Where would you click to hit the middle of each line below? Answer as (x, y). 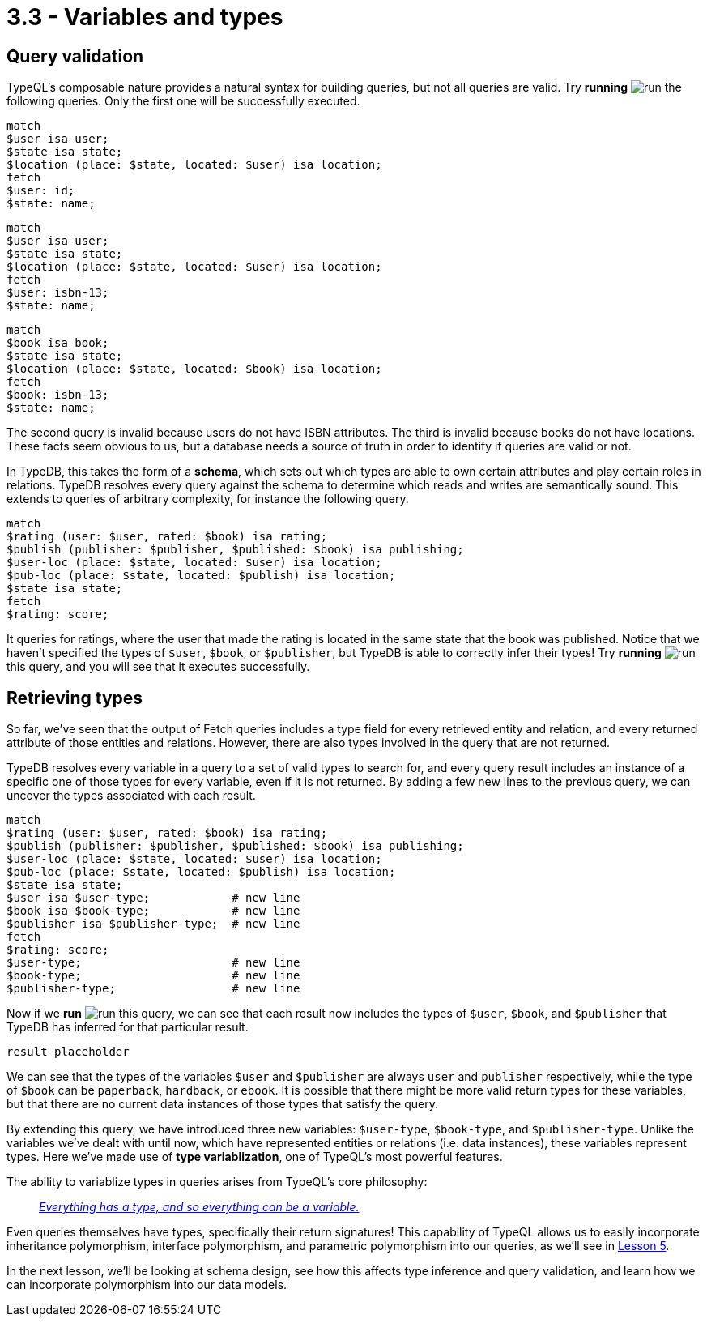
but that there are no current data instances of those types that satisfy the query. (222, 1104)
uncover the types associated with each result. (131, 796)
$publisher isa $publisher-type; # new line (153, 924)
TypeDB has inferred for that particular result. (128, 1027)
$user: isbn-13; (58, 293)
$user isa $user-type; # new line (153, 898)
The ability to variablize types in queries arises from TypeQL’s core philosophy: (217, 1182)
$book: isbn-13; (58, 395)
